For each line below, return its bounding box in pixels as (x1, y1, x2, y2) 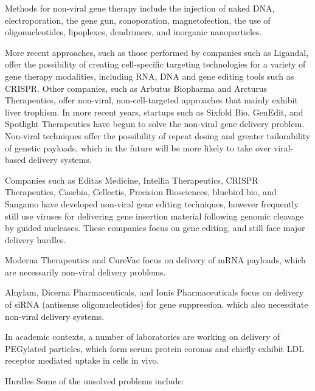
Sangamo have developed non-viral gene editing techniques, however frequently (5, 197, 299, 210)
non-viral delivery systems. (5, 310, 105, 322)
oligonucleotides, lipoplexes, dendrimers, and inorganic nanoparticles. (5, 26, 262, 38)
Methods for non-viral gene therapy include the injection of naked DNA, (5, 2, 275, 14)
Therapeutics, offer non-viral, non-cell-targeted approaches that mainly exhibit (5, 94, 298, 106)
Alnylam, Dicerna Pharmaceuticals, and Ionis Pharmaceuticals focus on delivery (5, 286, 304, 299)
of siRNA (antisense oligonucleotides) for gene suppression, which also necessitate (5, 298, 308, 311)
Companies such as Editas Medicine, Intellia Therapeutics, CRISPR (5, 173, 258, 186)
